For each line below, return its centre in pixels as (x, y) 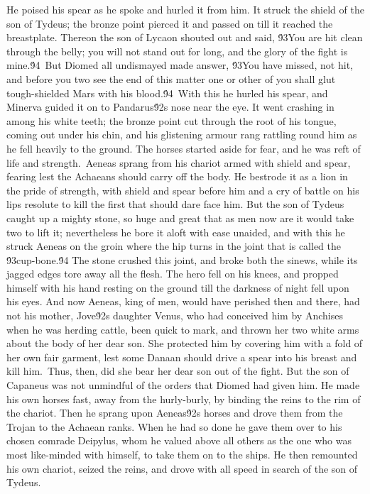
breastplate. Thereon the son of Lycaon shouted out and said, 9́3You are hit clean (185, 37)
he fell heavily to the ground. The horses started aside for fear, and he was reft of (184, 148)
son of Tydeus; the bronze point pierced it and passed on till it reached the (170, 23)
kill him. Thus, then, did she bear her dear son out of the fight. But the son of (178, 371)
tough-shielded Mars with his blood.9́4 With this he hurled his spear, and (167, 93)
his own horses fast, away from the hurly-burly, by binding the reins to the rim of (184, 399)
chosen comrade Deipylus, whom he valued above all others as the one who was (179, 440)
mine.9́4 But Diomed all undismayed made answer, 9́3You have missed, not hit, (180, 65)
